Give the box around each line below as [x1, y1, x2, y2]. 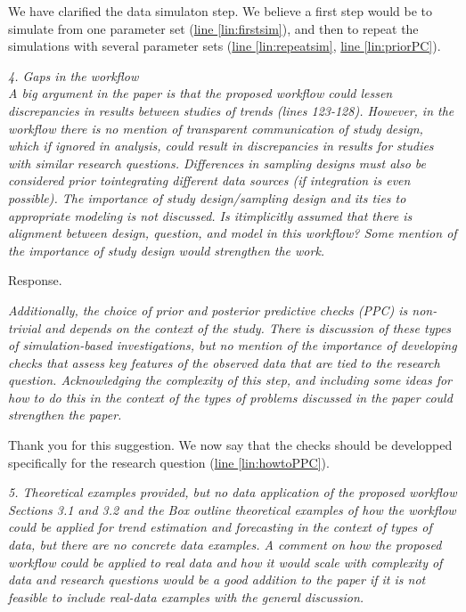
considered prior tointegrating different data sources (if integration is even [8, 171, 411, 190]
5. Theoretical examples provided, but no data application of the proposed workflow [8, 483, 457, 502]
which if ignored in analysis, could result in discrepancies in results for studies [8, 136, 434, 155]
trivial [8, 318, 41, 337]
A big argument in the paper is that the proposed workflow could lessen [8, 84, 393, 102]
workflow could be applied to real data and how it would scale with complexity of [8, 552, 443, 571]
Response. [8, 271, 62, 290]
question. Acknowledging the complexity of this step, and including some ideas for [8, 371, 453, 389]
